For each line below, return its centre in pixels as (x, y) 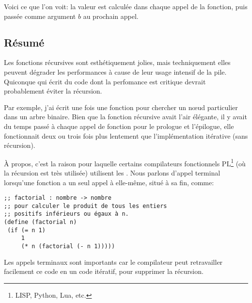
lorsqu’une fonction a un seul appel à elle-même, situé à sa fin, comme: (109, 182)
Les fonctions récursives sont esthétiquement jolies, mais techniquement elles (117, 62)
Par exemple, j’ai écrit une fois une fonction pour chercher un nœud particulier (121, 107)
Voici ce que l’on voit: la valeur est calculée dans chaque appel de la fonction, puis (126, 6)
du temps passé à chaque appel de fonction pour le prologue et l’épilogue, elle (119, 126)
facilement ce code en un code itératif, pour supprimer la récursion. (104, 271)
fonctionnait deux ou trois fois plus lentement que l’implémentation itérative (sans (126, 136)
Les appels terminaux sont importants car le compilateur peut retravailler (113, 262)
